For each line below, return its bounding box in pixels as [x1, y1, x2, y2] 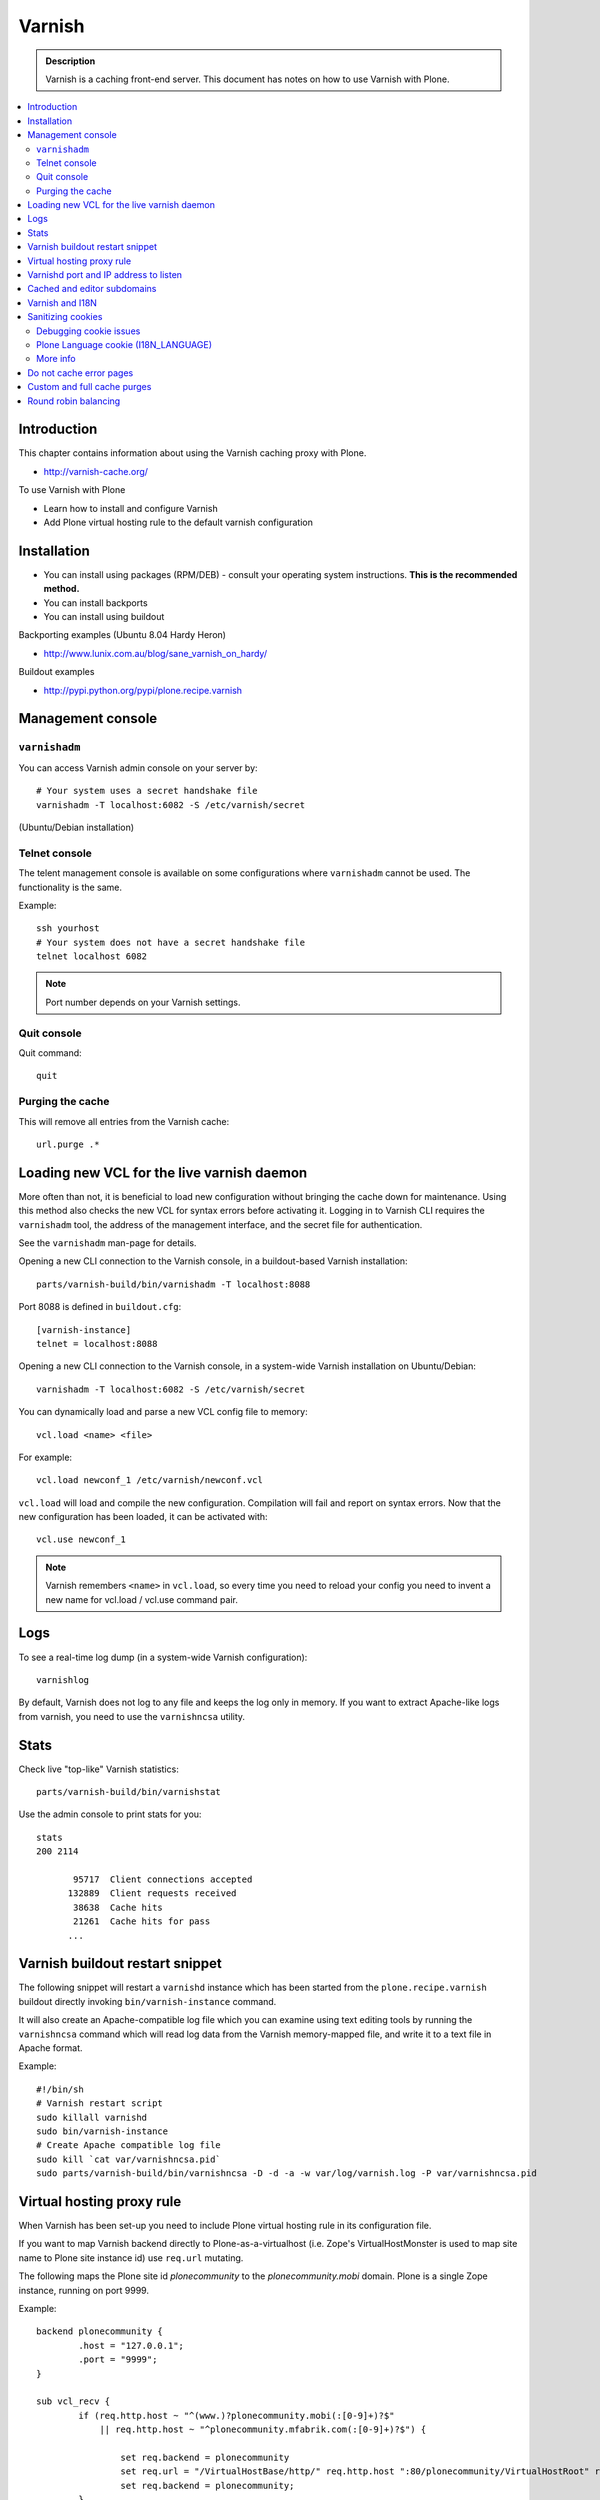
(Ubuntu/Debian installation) [18, 821, 135, 833]
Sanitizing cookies [27, 311, 103, 323]
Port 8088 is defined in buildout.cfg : [18, 1301, 182, 1313]
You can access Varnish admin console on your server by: [18, 761, 259, 774]
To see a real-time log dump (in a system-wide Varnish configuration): [18, 1651, 308, 1663]
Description [45, 55, 96, 67]
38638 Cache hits [73, 1901, 164, 1913]
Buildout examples [18, 666, 95, 678]
